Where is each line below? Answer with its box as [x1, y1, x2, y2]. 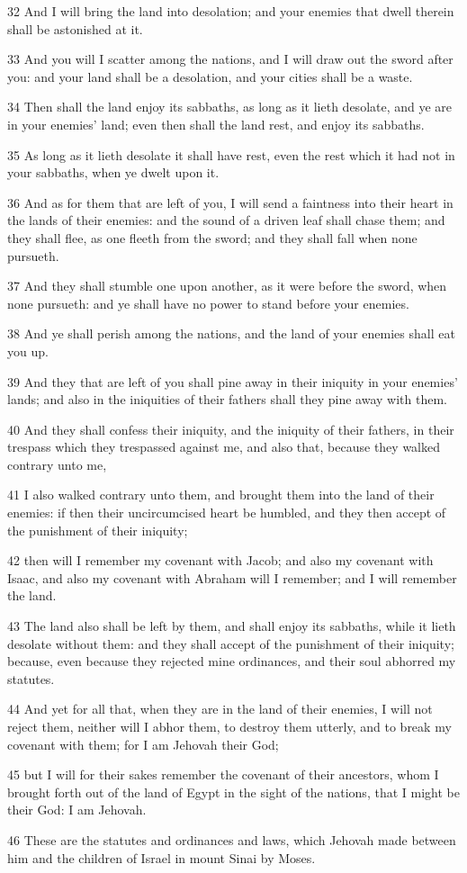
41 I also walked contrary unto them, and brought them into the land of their [7, 485, 435, 504]
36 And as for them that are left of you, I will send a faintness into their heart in [7, 193, 454, 211]
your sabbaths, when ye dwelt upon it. [7, 163, 220, 182]
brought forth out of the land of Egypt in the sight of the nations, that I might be [7, 782, 460, 801]
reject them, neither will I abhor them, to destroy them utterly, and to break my [7, 717, 452, 735]
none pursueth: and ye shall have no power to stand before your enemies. [7, 293, 409, 312]
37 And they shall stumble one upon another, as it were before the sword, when [7, 276, 447, 295]
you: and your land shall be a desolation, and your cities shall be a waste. [7, 67, 413, 85]
